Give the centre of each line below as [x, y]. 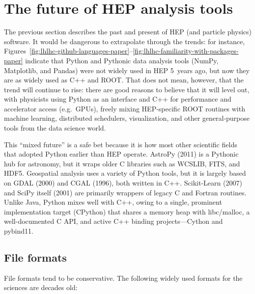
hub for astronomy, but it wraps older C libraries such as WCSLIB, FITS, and [122, 163]
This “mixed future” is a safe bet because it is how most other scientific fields [121, 144]
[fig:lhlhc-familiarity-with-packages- [186, 51]
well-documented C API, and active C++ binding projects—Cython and [113, 221]
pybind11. [19, 231]
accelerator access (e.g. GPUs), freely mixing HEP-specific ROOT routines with [125, 108]
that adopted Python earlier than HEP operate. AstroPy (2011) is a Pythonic [121, 154]
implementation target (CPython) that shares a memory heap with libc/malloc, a [127, 211]
